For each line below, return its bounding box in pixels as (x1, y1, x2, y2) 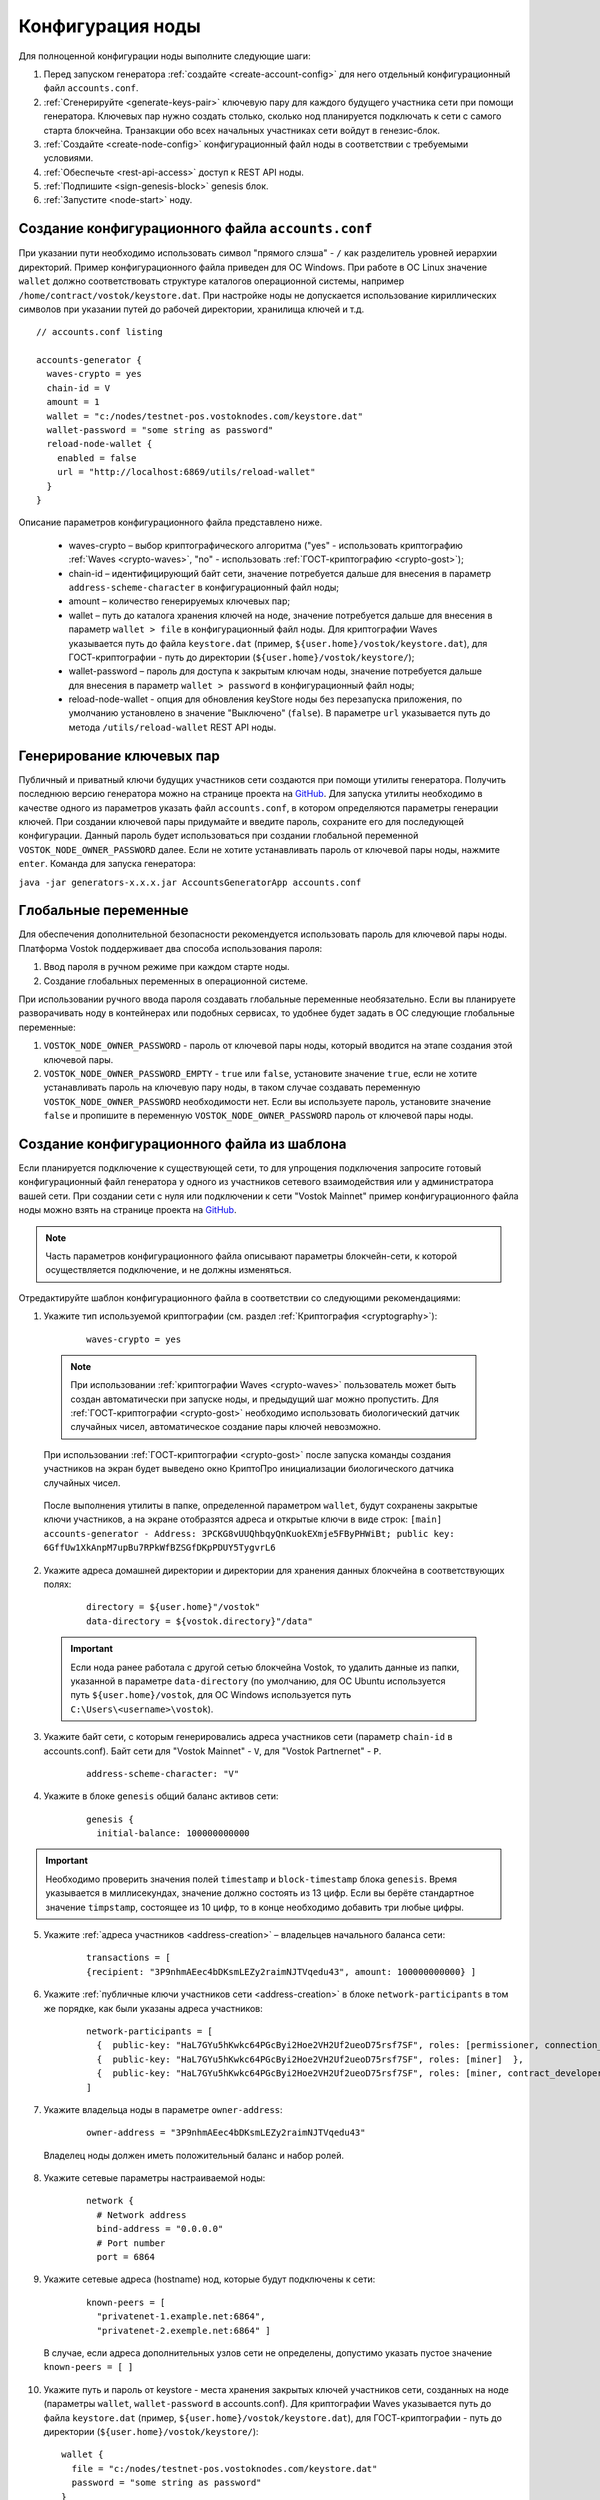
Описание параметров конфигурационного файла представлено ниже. (18, 516, 323, 529)
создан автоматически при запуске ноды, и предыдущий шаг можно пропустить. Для (70, 1393, 439, 1405)
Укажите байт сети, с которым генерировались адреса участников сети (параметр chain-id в (43, 1731, 453, 1743)
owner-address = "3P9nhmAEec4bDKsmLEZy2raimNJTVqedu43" (86, 2127, 366, 2139)
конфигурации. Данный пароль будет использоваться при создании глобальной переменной (18, 830, 419, 842)
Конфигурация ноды (18, 15, 202, 37)
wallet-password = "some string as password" (46, 425, 274, 436)
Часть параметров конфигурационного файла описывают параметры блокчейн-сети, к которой (45, 1250, 457, 1262)
